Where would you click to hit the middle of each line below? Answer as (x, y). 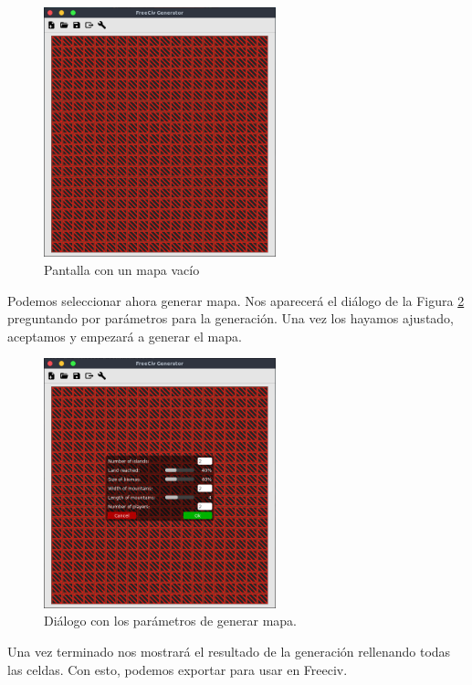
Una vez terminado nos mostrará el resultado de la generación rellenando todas (229, 651)
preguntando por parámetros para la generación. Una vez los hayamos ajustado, (231, 318)
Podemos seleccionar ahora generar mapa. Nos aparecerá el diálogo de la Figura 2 (236, 300)
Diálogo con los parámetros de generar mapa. (170, 621)
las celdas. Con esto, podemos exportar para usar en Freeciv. (178, 669)
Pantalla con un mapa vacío (122, 269)
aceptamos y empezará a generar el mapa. (125, 336)
